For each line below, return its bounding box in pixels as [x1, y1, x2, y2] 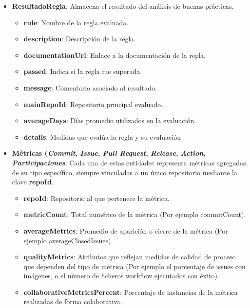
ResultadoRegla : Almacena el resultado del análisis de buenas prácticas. [12, 1, 234, 11]
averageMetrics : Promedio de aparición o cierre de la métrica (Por [23, 225, 228, 236]
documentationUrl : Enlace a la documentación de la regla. [23, 50, 206, 60]
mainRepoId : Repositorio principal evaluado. [23, 99, 163, 109]
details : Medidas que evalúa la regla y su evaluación [23, 131, 181, 142]
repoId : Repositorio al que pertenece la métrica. [23, 193, 170, 203]
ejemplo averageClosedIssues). [23, 235, 113, 245]
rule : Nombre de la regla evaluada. [23, 17, 129, 27]
